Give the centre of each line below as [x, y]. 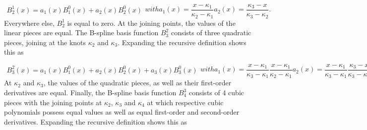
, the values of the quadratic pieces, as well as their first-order [137, 83]
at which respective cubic [185, 102]
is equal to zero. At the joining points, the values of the [151, 23]
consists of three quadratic [211, 32]
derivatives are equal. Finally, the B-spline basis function [90, 92]
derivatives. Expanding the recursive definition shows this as [96, 121]
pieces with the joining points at [53, 102]
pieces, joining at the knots [45, 42]
